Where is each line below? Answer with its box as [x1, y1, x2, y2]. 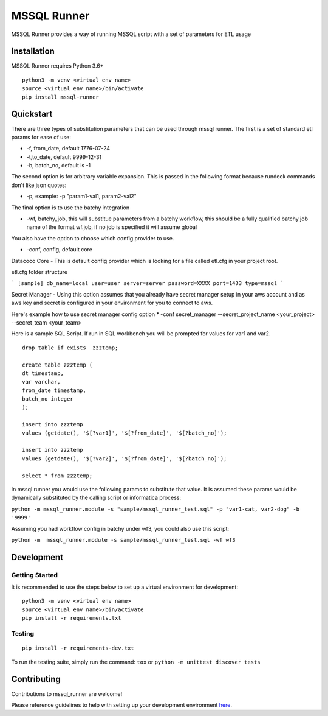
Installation [11, 46, 55, 57]
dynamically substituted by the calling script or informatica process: [11, 494, 182, 502]
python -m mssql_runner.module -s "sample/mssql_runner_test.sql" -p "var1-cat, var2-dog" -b [11, 505, 300, 513]
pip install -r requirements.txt [22, 615, 121, 622]
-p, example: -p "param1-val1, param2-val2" [26, 192, 137, 200]
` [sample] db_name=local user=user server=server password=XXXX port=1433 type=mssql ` [11, 280, 284, 287]
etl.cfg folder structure [11, 268, 68, 275]
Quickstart [11, 109, 53, 119]
